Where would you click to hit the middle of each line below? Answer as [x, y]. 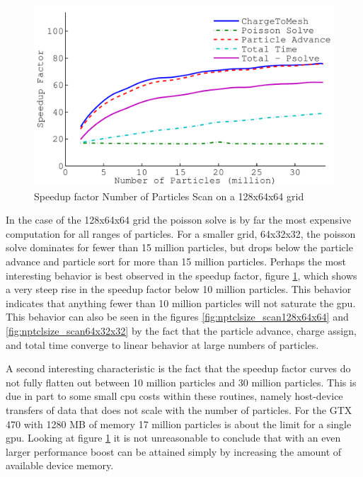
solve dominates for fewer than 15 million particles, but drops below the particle [179, 247]
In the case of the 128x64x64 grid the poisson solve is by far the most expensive [179, 220]
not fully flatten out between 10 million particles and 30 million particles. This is [181, 382]
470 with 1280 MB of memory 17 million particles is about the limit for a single [179, 424]
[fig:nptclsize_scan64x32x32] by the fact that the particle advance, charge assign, [181, 331]
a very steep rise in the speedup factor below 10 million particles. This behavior [179, 289]
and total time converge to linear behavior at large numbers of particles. [162, 344]
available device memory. [60, 465]
